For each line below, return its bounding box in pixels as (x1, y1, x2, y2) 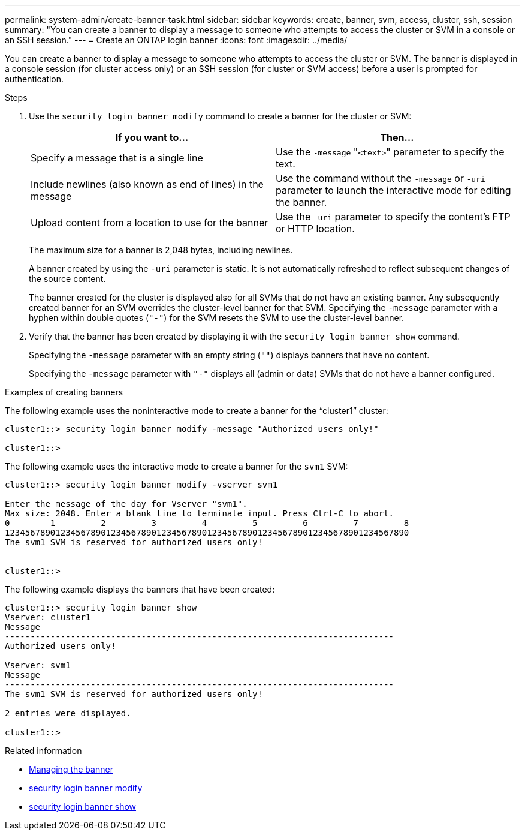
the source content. (29, 274, 106, 284)
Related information (5, 746, 82, 756)
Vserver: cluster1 (5, 612, 91, 622)
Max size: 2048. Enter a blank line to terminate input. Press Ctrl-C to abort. (5, 509, 394, 518)
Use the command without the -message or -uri (276, 172, 485, 184)
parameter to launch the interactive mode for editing (276, 184, 511, 196)
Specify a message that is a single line (31, 152, 203, 164)
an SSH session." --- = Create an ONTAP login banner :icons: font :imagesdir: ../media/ (5, 35, 348, 45)
